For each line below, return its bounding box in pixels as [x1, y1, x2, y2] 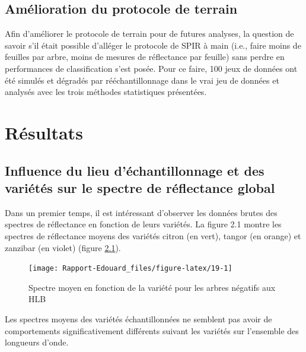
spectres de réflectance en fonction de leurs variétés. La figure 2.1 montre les [5, 218, 282, 230]
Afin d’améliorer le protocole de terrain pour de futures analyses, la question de [5, 27, 294, 40]
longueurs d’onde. [5, 336, 69, 348]
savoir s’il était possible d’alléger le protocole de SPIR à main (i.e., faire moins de [5, 39, 301, 51]
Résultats [5, 120, 83, 144]
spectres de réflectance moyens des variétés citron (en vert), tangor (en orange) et [5, 229, 301, 242]
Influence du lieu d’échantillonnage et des [5, 161, 264, 179]
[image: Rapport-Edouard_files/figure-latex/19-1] [28, 264, 232, 273]
